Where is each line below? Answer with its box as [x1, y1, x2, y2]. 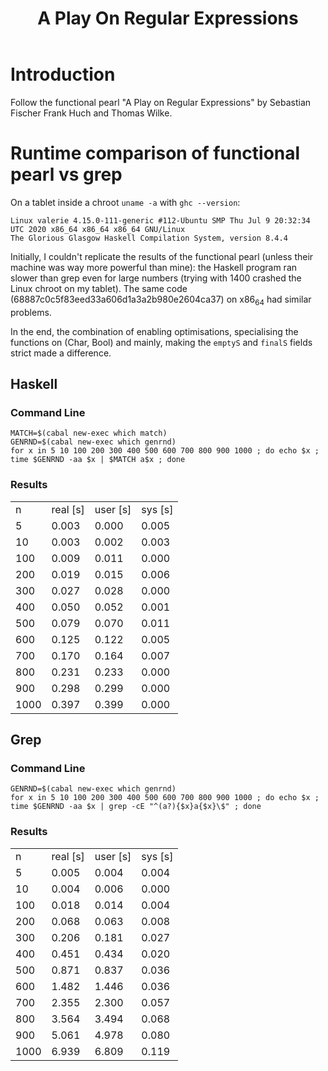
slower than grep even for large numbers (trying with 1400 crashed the [10, 272, 302, 284]
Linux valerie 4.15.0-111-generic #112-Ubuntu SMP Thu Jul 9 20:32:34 [10, 215, 311, 226]
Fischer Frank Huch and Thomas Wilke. [10, 107, 173, 119]
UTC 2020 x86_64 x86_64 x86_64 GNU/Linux [10, 224, 186, 234]
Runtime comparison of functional [10, 142, 301, 165]
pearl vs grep [10, 163, 123, 186]
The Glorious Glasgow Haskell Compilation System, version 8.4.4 [10, 233, 288, 243]
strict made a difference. [10, 347, 112, 359]
